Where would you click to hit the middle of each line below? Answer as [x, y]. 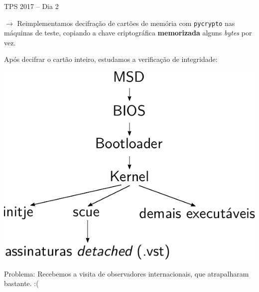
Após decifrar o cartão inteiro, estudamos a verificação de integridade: [111, 59]
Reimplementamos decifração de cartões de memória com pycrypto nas [126, 23]
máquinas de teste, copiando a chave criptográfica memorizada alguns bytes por [128, 33]
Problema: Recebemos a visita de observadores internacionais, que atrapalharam [127, 273]
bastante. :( [21, 283]
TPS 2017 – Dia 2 [31, 6]
